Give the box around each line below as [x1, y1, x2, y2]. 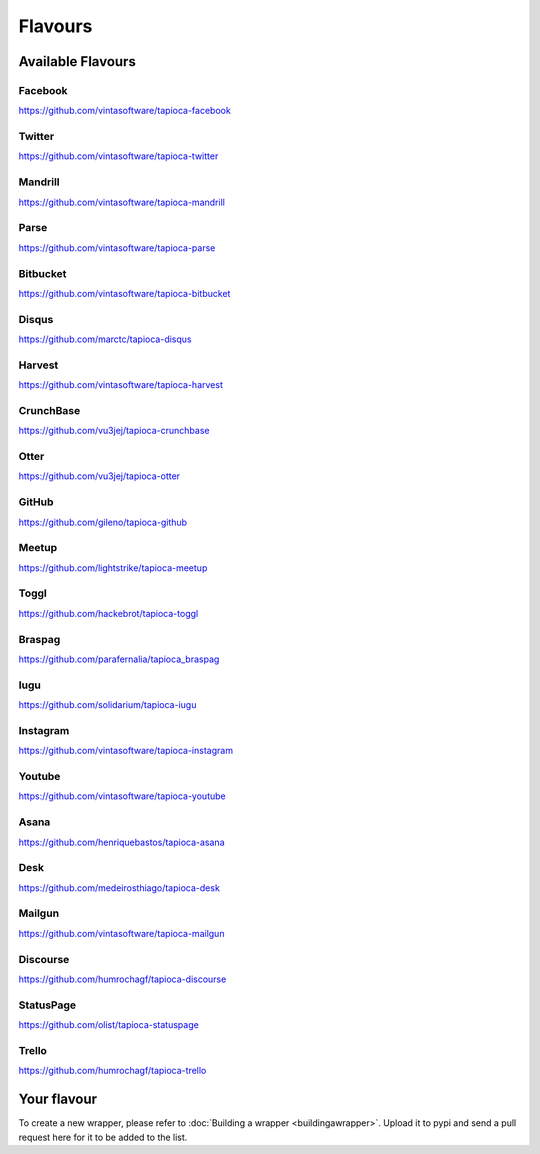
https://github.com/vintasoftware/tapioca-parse [18, 241, 216, 254]
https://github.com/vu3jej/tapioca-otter [18, 470, 180, 482]
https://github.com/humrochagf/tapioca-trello [18, 1065, 207, 1077]
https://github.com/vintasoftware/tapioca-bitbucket [18, 287, 231, 299]
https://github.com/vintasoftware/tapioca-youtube [18, 790, 226, 802]
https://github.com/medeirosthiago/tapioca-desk [18, 881, 220, 894]
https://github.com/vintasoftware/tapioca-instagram [18, 745, 234, 757]
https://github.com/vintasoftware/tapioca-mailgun [18, 927, 225, 939]
